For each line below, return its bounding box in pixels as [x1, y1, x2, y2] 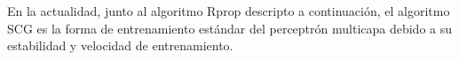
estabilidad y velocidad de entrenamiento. [7, 36, 233, 55]
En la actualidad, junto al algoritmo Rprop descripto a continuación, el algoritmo [7, 2, 450, 19]
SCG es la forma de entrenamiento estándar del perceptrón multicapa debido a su [7, 19, 453, 37]
